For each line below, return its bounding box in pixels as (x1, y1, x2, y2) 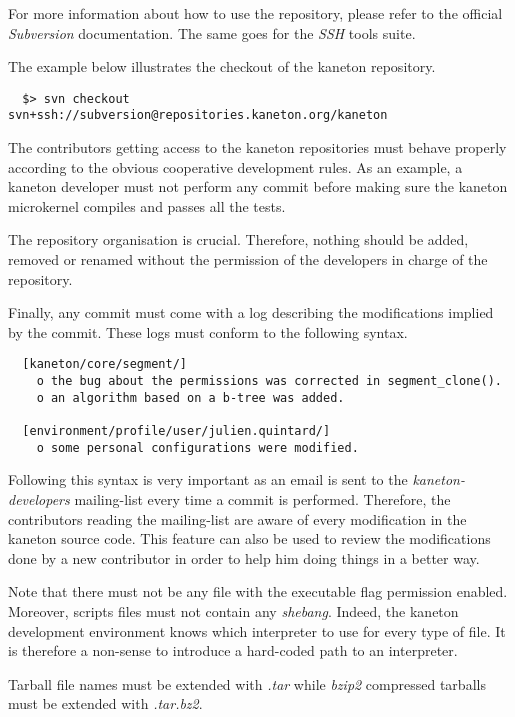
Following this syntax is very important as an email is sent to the (8, 469, 408, 490)
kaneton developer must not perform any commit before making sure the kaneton (8, 176, 508, 197)
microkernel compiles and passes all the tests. (8, 195, 286, 216)
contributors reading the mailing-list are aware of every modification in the (8, 508, 467, 529)
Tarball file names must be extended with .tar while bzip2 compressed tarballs (8, 673, 486, 694)
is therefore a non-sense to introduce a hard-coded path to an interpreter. (8, 640, 458, 661)
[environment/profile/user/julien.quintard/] (22, 424, 331, 439)
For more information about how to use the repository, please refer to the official (8, 3, 503, 23)
